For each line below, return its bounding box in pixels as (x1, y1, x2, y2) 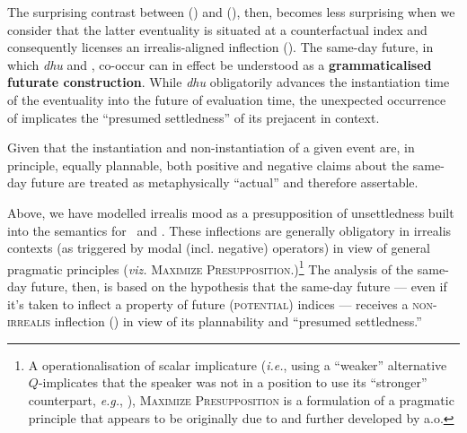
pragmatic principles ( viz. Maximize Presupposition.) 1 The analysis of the (7, 256, 414, 278)
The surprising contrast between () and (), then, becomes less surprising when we (7, 3, 455, 21)
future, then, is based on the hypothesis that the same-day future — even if (31, 276, 447, 295)
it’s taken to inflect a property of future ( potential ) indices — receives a (7, 294, 409, 313)
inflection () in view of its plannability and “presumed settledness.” (54, 312, 422, 331)
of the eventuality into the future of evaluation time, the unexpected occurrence (7, 90, 446, 108)
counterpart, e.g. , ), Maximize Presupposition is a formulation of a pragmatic (28, 390, 454, 409)
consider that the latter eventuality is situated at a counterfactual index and (7, 20, 427, 39)
